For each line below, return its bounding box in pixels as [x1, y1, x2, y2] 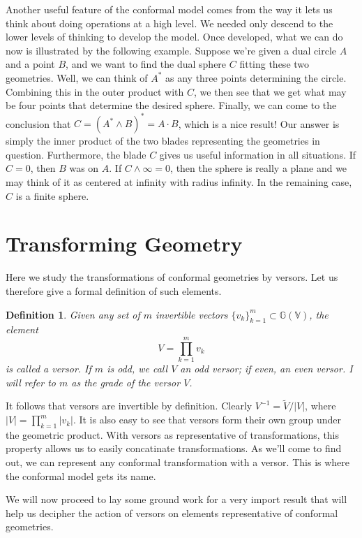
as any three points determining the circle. [165, 70, 347, 85]
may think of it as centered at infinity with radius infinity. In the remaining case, [6, 175, 352, 189]
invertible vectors [156, 307, 228, 321]
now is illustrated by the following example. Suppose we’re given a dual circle [6, 43, 337, 57]
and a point [6, 57, 55, 71]
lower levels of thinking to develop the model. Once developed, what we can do [6, 29, 343, 44]
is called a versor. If [6, 361, 91, 376]
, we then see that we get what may [193, 84, 347, 99]
